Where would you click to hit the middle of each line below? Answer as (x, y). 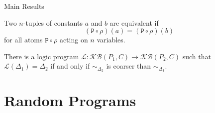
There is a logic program (42, 56)
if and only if (70, 66)
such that (197, 56)
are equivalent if (134, 22)
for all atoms (23, 40)
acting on (74, 40)
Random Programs (70, 100)
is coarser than (129, 66)
